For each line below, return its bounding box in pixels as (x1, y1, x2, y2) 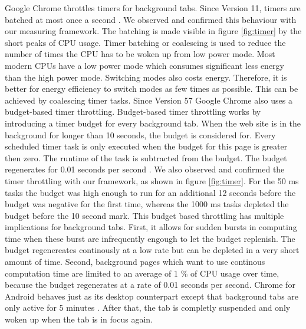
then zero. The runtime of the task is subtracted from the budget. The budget (5, 151, 287, 164)
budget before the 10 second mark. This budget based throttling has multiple (5, 209, 284, 221)
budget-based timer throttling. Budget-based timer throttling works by (5, 105, 261, 118)
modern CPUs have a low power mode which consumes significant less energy (5, 59, 284, 71)
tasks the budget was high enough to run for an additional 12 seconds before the (5, 186, 296, 198)
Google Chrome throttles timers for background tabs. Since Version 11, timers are (5, 2, 301, 14)
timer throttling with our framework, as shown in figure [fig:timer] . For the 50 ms (5, 174, 299, 187)
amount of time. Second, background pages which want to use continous (5, 255, 265, 268)
